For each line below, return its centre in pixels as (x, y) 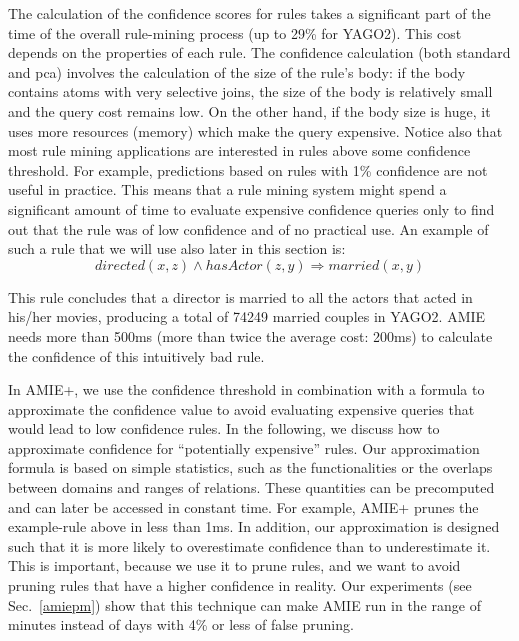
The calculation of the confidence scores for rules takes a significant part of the (249, 13)
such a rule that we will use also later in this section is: (177, 248)
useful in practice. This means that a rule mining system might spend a (227, 189)
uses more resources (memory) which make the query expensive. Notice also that (255, 130)
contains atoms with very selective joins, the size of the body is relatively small (250, 91)
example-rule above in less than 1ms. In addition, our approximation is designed (254, 526)
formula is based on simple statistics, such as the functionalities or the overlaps (250, 467)
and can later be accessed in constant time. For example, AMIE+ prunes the (243, 506)
